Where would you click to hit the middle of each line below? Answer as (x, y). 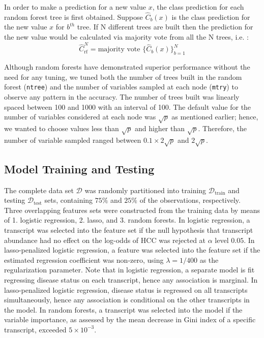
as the (209, 259)
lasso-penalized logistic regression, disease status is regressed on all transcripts (126, 289)
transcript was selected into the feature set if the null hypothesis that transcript (129, 230)
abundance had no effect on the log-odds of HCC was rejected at (105, 240)
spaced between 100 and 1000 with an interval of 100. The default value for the (128, 106)
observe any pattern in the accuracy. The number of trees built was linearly (122, 96)
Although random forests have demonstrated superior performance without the (127, 67)
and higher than (160, 128)
